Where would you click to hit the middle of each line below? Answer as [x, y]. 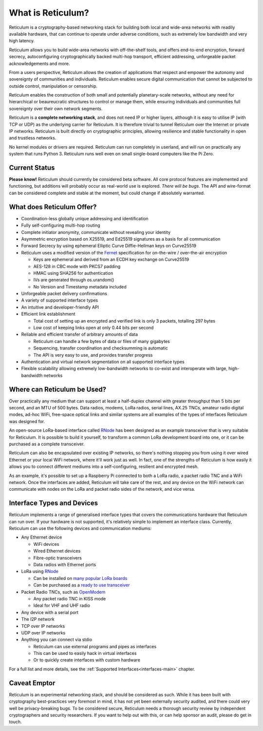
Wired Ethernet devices [57, 551]
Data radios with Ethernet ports [65, 565]
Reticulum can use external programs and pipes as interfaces [95, 646]
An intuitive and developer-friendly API [60, 307]
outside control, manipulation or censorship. [53, 86]
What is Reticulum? [49, 13]
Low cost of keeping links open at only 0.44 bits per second [94, 328]
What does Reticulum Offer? [53, 207]
